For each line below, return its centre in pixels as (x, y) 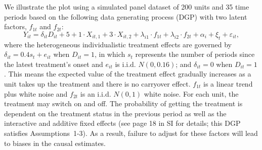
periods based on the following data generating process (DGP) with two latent (126, 16)
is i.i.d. (125, 64)
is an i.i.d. (96, 93)
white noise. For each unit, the (191, 93)
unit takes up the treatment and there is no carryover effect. (97, 83)
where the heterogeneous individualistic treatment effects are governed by (118, 44)
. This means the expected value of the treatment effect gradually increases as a (128, 74)
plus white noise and (36, 93)
